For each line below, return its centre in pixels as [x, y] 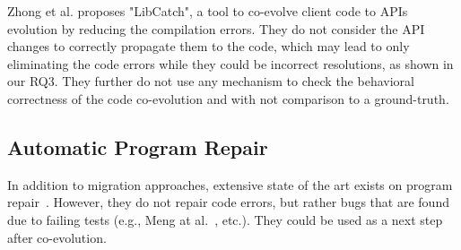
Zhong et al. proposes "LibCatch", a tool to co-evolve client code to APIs [208, 11]
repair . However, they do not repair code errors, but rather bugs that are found [228, 202]
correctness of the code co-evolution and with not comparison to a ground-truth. [228, 98]
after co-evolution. [57, 237]
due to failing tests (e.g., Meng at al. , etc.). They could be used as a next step [225, 219]
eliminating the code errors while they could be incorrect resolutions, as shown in [230, 63]
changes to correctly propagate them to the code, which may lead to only [209, 46]
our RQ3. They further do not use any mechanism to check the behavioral [211, 81]
